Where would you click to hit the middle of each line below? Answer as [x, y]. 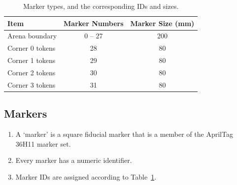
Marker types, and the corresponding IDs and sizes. [101, 6]
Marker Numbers [94, 23]
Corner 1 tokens [32, 60]
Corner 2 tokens [32, 72]
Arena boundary [32, 36]
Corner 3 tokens [32, 84]
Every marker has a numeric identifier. [74, 160]
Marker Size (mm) [162, 23]
